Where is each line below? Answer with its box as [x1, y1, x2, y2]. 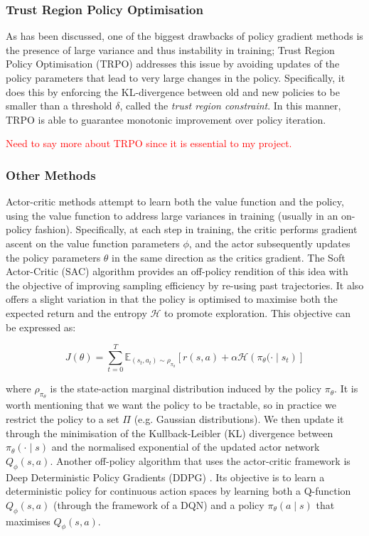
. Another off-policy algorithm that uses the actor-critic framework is [50, 453, 351, 468]
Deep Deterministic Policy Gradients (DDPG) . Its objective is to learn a [6, 469, 325, 484]
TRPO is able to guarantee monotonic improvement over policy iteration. [6, 112, 326, 127]
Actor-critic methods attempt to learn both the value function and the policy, [6, 194, 344, 209]
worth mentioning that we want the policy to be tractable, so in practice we [6, 397, 336, 412]
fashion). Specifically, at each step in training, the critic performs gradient [35, 222, 358, 237]
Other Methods [6, 166, 96, 183]
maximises [6, 513, 50, 528]
